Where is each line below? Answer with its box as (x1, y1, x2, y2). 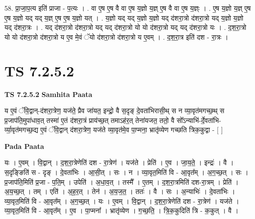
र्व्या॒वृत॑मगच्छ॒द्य (4, 124, 38, 135)
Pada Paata (4, 141, 44, 151)
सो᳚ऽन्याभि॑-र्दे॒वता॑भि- (177, 115, 221, 125)
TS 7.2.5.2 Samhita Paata (4, 89, 93, 99)
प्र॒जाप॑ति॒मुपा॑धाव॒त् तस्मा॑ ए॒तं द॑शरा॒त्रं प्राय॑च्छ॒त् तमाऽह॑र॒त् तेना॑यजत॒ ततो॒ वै (4, 115, 175, 125)
